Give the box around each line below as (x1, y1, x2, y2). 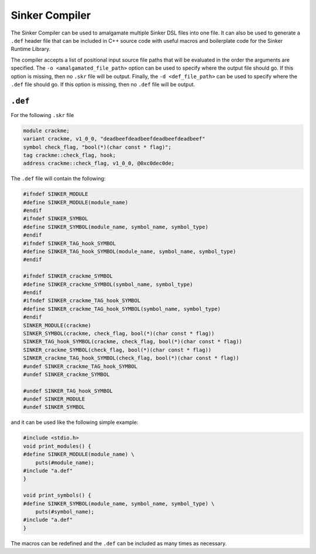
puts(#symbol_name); (35, 508, 95, 515)
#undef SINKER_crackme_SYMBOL (23, 371, 110, 378)
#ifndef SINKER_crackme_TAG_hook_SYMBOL (23, 297, 140, 304)
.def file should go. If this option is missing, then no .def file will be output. (11, 81, 195, 88)
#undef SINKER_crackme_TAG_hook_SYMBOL (23, 363, 138, 370)
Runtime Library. (11, 46, 51, 53)
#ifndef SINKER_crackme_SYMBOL (23, 273, 114, 279)
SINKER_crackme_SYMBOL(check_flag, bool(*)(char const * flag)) (23, 346, 212, 353)
